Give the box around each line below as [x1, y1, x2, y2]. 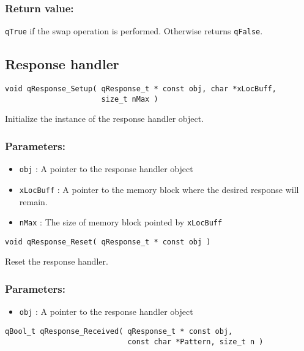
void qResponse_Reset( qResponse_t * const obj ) [5, 237, 211, 246]
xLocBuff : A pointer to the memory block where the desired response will [19, 183, 299, 195]
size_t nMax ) [101, 94, 158, 104]
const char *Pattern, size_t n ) [127, 337, 264, 346]
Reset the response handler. [5, 255, 108, 268]
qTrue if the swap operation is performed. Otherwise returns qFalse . [5, 25, 263, 37]
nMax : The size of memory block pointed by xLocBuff [19, 216, 223, 228]
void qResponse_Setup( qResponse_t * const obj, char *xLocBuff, [5, 85, 276, 94]
